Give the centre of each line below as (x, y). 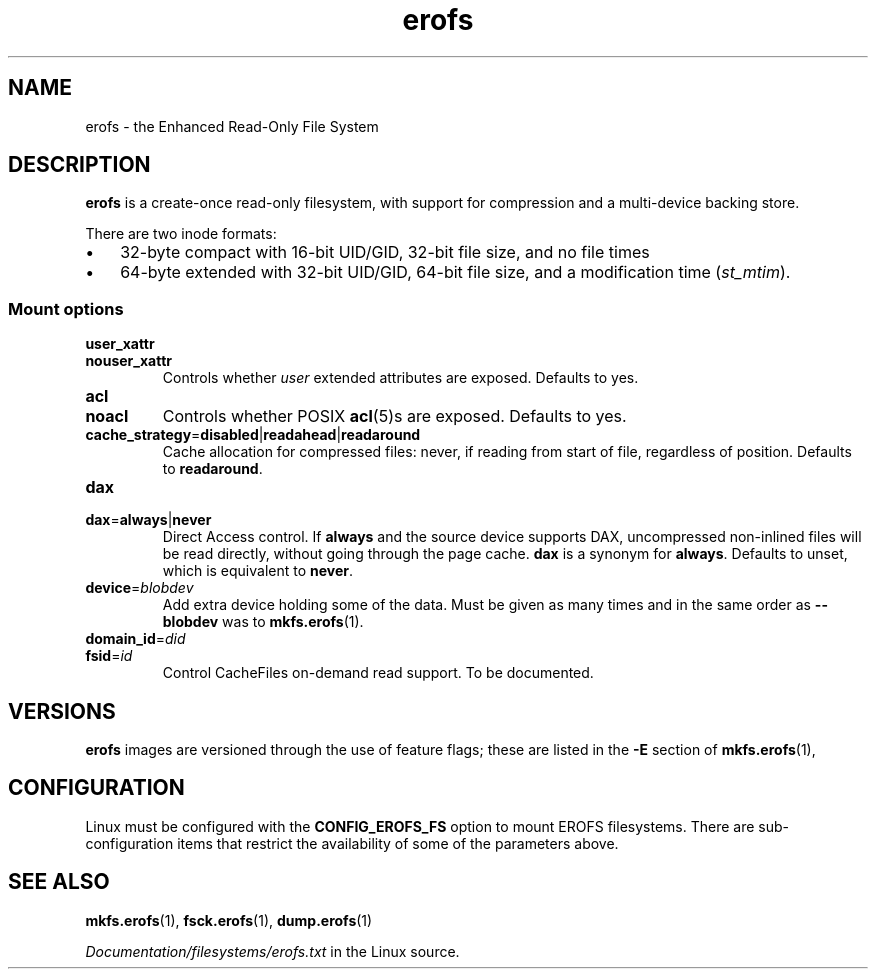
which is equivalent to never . (258, 571)
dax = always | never (148, 520)
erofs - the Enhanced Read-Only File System (232, 126)
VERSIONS (62, 711)
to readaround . (212, 469)
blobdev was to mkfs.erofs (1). (263, 622)
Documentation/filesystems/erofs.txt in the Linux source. (272, 951)
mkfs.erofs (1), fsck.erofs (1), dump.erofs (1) (229, 920)
